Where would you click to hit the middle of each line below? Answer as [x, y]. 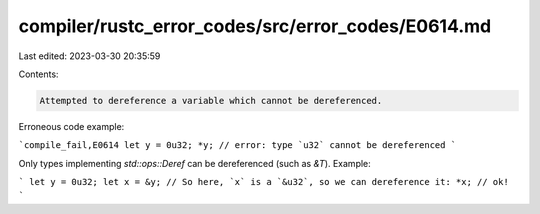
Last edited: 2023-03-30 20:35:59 [89, 56]
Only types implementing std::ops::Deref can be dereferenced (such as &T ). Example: [195, 163]
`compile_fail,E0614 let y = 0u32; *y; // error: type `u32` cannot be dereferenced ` [237, 145]
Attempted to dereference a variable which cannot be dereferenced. [211, 100]
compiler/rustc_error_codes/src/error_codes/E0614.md [255, 26]
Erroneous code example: [71, 126]
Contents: [38, 74]
